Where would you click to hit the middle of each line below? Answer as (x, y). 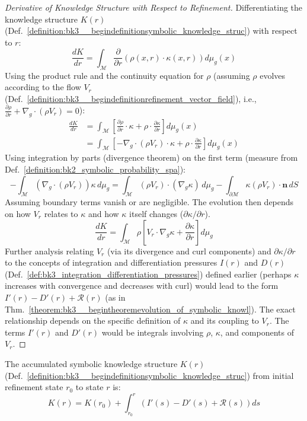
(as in (115, 297)
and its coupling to (225, 320)
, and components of (257, 332)
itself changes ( (156, 213)
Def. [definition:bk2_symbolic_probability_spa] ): (95, 169)
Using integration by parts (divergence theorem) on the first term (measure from (151, 157)
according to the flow (43, 87)
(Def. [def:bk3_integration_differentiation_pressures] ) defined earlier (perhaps (148, 274)
